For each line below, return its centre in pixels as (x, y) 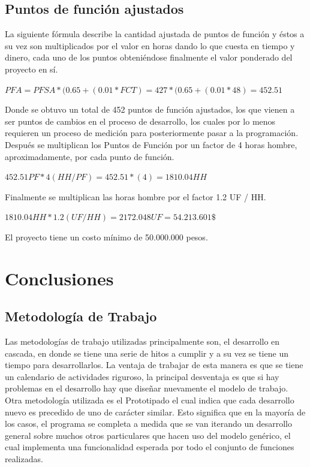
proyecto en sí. (31, 69)
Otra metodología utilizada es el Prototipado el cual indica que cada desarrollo (150, 400)
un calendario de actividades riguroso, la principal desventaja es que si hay (142, 376)
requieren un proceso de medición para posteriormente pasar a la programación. (152, 133)
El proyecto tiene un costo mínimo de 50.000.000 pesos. (106, 236)
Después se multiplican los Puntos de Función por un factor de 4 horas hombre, (151, 144)
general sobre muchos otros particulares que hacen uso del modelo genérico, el (148, 435)
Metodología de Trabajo (81, 316)
